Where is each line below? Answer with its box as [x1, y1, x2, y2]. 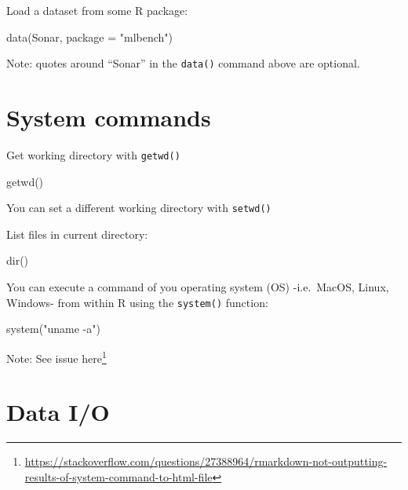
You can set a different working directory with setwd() [6, 199, 271, 216]
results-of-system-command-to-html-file [24, 468, 213, 485]
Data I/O [6, 396, 110, 428]
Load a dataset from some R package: [6, 2, 188, 18]
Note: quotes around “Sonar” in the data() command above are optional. [6, 55, 360, 71]
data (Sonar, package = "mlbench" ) [6, 28, 173, 45]
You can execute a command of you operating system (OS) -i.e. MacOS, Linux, [6, 279, 389, 295]
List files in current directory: [6, 225, 148, 242]
